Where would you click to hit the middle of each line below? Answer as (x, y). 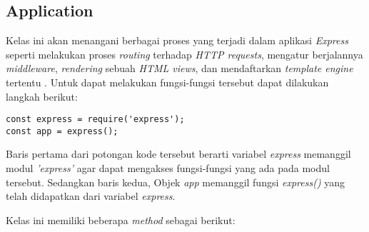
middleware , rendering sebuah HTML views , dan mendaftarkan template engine (180, 68)
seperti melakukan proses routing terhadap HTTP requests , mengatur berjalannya (184, 54)
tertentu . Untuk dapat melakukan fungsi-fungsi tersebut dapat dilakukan (167, 82)
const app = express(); (62, 131)
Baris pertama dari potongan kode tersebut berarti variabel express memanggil (178, 154)
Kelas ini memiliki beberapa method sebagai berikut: (121, 220)
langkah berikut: (42, 96)
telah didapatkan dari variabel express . (91, 196)
